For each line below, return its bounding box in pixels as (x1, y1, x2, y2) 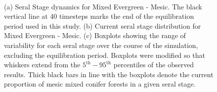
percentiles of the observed (113, 59, 194, 70)
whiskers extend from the (4, 59, 81, 70)
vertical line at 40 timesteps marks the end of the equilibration (4, 11, 194, 21)
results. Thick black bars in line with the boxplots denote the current (4, 69, 214, 79)
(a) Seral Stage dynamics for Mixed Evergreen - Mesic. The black (4, 1, 202, 11)
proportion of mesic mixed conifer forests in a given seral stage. (4, 79, 196, 89)
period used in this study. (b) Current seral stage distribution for (4, 20, 201, 31)
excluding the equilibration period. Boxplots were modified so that (4, 49, 205, 60)
